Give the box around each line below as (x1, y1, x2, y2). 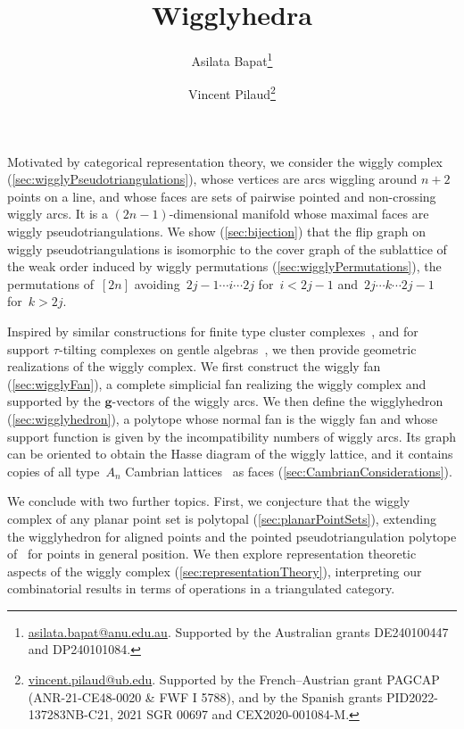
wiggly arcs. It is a (7, 204, 108, 223)
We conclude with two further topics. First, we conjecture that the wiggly (7, 492, 410, 510)
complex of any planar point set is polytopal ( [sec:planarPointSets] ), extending (7, 509, 436, 527)
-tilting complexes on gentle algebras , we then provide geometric (58, 339, 417, 358)
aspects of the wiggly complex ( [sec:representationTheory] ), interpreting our (7, 561, 422, 580)
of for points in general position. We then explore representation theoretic (7, 544, 417, 563)
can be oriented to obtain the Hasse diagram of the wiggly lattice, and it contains (7, 444, 453, 463)
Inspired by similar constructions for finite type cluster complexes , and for (7, 321, 418, 340)
